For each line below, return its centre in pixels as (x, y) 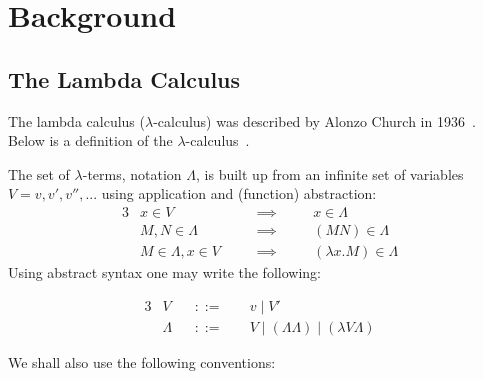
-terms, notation (132, 173)
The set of (39, 173)
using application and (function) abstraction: (239, 193)
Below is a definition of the (90, 140)
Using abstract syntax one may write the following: (164, 272)
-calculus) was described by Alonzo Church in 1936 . (314, 120)
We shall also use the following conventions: (142, 361)
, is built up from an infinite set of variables (330, 173)
